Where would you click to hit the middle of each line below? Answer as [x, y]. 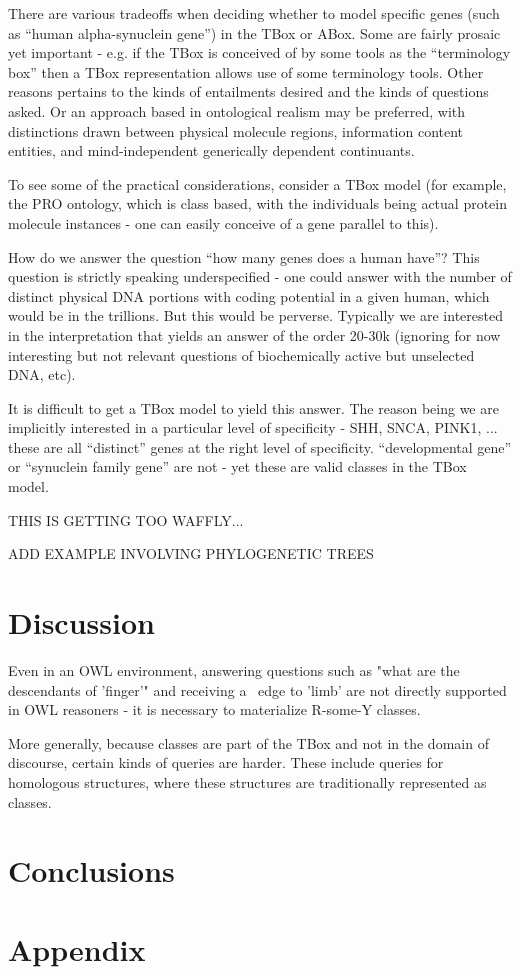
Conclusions [91, 870]
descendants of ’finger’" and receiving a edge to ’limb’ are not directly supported [257, 689]
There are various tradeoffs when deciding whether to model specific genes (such [254, 13]
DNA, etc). [42, 374]
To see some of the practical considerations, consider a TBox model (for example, [257, 183]
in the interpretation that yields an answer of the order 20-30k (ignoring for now [254, 334]
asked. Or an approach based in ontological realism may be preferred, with [237, 110]
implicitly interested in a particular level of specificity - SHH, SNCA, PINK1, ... [253, 427]
